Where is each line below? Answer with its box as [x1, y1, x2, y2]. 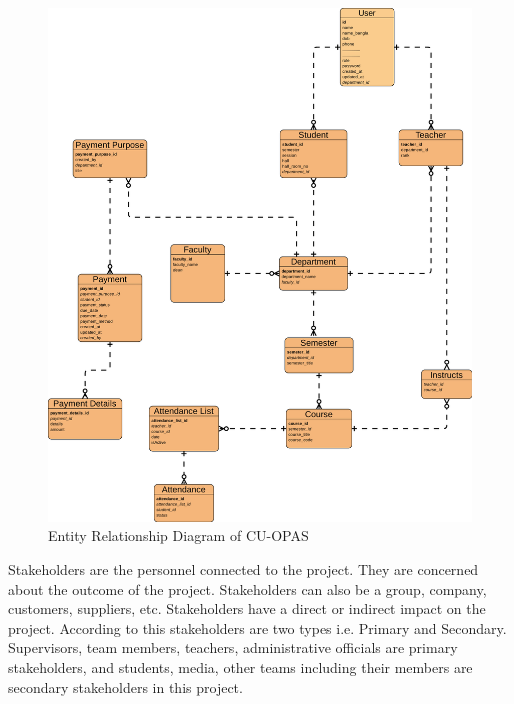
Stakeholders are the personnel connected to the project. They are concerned [8, 559, 479, 579]
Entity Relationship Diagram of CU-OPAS [48, 525, 309, 546]
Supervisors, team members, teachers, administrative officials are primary [8, 637, 458, 658]
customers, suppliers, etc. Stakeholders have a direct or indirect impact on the [8, 598, 486, 619]
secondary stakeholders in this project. [8, 676, 243, 697]
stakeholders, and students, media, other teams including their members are [8, 656, 473, 677]
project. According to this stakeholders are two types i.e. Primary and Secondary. [8, 617, 507, 638]
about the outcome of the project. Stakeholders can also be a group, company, [8, 578, 487, 599]
